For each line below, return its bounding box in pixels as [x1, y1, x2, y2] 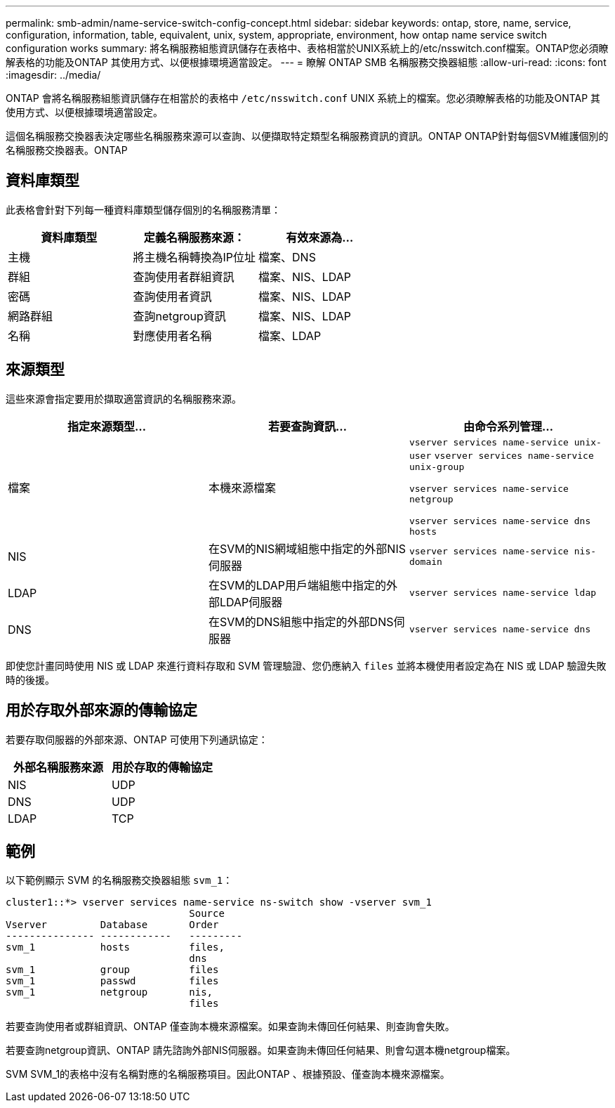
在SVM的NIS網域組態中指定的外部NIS [208, 541, 406, 556]
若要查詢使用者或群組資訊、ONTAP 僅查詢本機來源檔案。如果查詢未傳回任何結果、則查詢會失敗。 [6, 1020, 455, 1033]
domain [409, 556, 442, 567]
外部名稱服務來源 [13, 760, 104, 774]
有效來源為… [286, 230, 354, 245]
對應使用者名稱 [133, 328, 212, 343]
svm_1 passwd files [6, 975, 219, 987]
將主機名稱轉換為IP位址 [133, 249, 256, 264]
